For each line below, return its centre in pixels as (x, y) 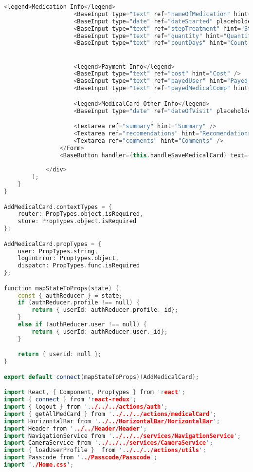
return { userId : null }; (60, 354)
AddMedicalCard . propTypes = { (53, 244)
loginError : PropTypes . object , (68, 258)
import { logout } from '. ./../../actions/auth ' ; (86, 407)
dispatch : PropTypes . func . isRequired (79, 266)
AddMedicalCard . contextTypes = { (58, 207)
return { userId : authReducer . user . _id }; (100, 331)
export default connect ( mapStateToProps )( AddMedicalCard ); (101, 377)
